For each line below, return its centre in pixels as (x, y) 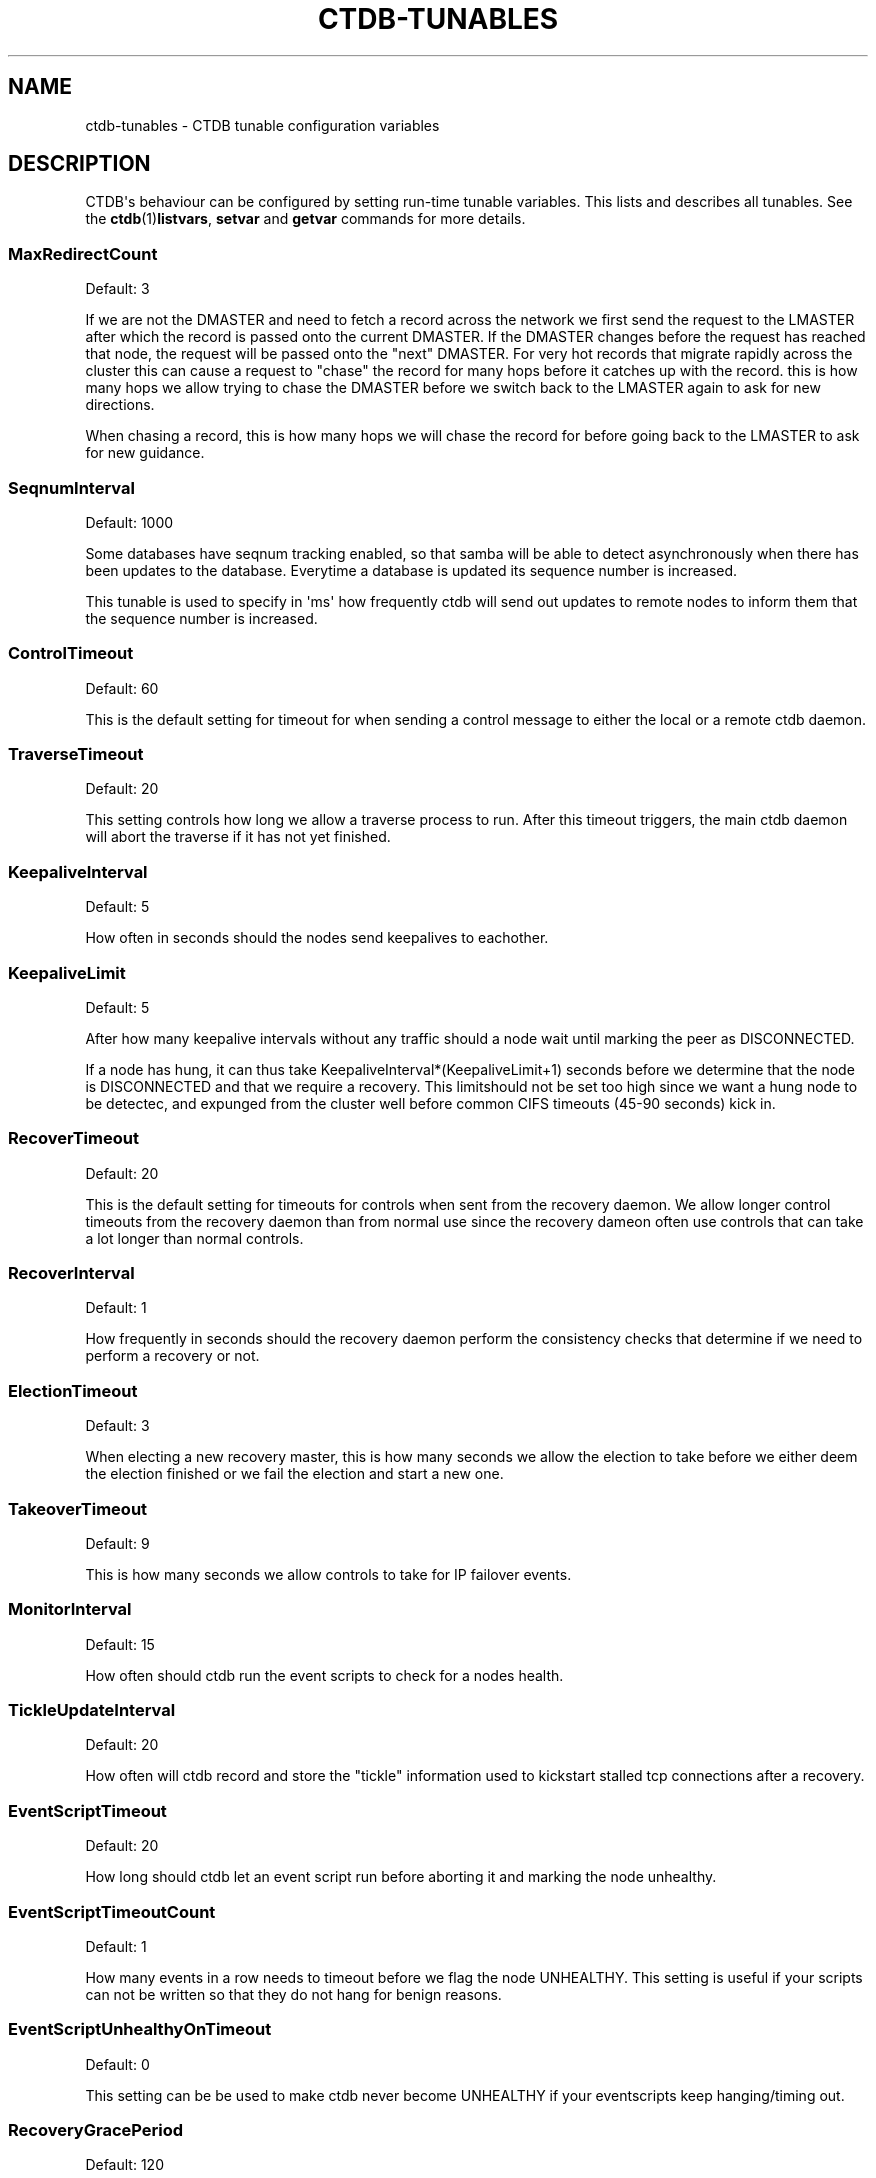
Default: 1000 (129, 522)
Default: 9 (117, 1543)
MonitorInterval (70, 1609)
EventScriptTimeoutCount (112, 1911)
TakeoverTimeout (78, 1508)
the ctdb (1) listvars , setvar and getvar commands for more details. (305, 219)
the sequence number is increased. (201, 618)
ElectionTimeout (73, 1390)
